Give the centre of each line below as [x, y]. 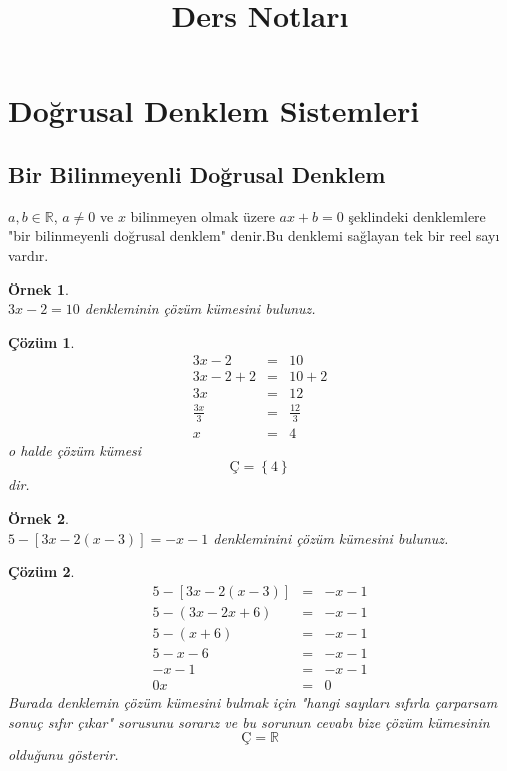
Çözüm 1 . [41, 341]
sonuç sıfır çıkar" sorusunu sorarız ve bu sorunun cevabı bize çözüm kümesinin [249, 721]
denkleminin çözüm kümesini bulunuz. [200, 308]
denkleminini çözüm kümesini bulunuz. [331, 537]
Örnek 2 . [38, 518]
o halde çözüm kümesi [75, 449]
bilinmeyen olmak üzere [202, 215]
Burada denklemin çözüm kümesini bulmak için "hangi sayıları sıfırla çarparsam [253, 701]
